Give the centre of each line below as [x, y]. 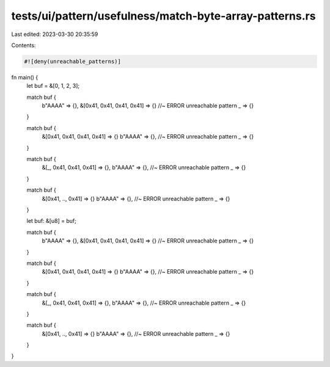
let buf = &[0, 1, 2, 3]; [53, 86]
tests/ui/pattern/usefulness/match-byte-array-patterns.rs [163, 16]
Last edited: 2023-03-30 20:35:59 [55, 34]
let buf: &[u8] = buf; [51, 221]
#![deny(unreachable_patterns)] [73, 61]
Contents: [24, 45]
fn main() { [25, 77]
